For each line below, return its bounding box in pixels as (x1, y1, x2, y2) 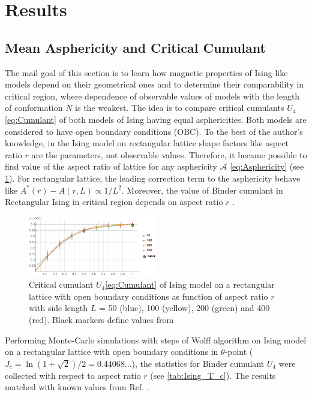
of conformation (5, 101, 63, 114)
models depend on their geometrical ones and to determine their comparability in (5, 78, 304, 91)
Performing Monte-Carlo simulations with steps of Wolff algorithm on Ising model (5, 333, 307, 346)
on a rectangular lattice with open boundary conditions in (5, 345, 218, 358)
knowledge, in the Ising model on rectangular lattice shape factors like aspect (5, 137, 289, 149)
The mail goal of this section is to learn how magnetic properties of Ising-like (5, 66, 288, 79)
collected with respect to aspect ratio (5, 369, 141, 381)
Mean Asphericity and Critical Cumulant (5, 38, 266, 56)
